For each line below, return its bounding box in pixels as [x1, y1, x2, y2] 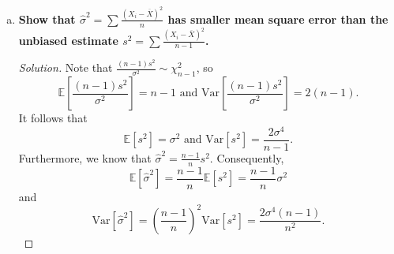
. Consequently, [209, 149, 284, 166]
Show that [18, 10, 76, 27]
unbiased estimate [18, 32, 118, 48]
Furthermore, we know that [18, 149, 152, 166]
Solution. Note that [18, 59, 113, 76]
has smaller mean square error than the [167, 10, 388, 27]
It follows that [18, 110, 88, 126]
